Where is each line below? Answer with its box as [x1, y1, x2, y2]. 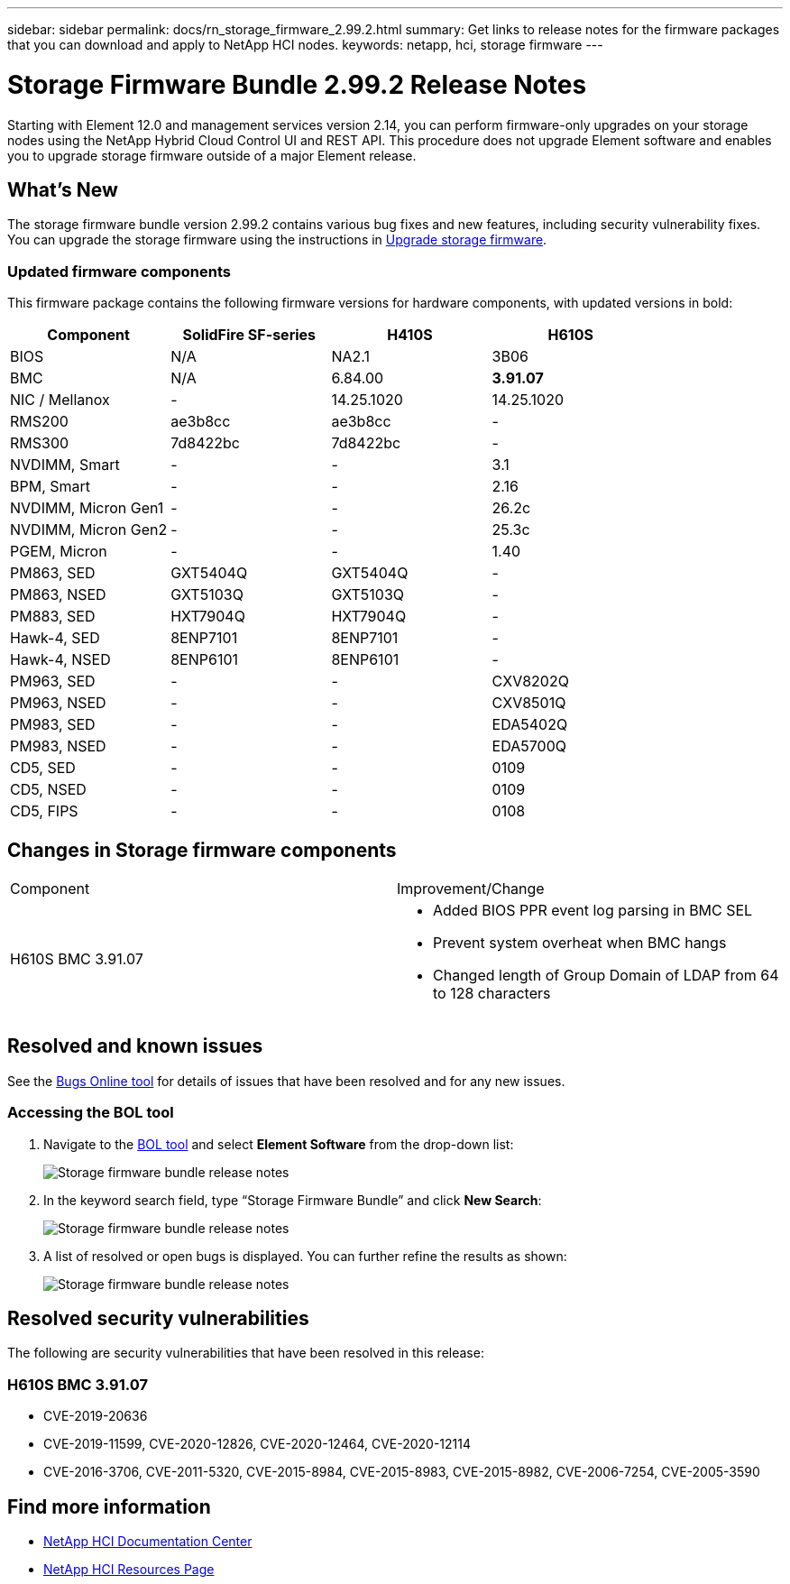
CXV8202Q [491, 672, 569, 691]
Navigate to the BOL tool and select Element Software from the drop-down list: [43, 1136, 514, 1152]
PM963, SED [10, 672, 96, 691]
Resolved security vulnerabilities [7, 1306, 309, 1330]
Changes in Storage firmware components [7, 838, 397, 861]
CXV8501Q [491, 694, 566, 713]
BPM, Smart [10, 477, 91, 496]
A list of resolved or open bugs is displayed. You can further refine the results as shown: [43, 1248, 567, 1264]
